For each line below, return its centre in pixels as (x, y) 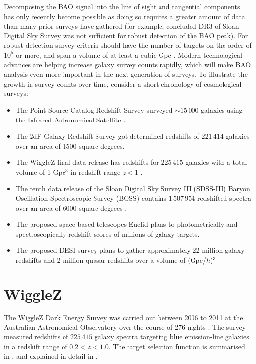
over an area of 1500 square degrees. (70, 145)
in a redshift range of (36, 346)
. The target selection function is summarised (177, 346)
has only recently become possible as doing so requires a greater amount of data (125, 16)
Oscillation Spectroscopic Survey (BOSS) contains (91, 198)
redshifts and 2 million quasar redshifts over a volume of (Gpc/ (111, 260)
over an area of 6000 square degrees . (71, 207)
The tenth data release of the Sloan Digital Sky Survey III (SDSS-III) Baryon (133, 188)
